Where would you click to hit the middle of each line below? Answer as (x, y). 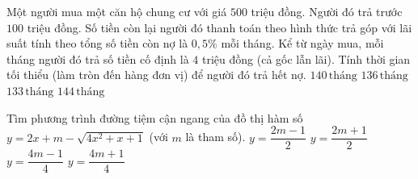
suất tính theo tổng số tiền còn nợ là (97, 43)
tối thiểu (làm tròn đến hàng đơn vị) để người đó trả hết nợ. (156, 75)
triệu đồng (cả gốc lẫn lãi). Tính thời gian (306, 58)
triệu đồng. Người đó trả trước (327, 11)
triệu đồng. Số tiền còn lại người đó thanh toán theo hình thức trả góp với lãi (220, 27)
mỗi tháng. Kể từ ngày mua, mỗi (302, 43)
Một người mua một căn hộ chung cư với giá (117, 11)
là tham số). (215, 137)
